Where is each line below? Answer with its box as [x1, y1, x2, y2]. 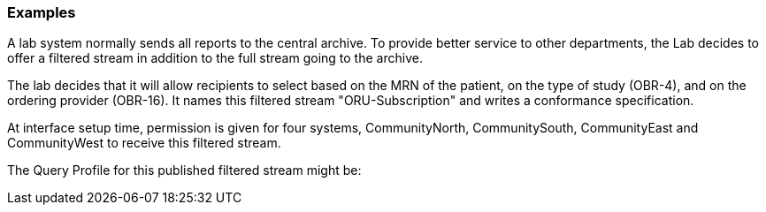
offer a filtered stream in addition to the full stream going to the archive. [7, 50, 423, 66]
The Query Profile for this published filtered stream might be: [7, 163, 362, 178]
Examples [7, 4, 76, 21]
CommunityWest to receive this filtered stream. [7, 135, 281, 151]
